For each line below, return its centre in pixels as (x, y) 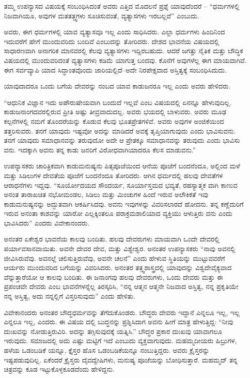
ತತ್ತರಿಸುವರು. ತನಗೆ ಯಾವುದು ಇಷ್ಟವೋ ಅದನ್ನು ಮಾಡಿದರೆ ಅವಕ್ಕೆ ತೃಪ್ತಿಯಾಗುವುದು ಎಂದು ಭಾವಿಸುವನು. (120, 130)
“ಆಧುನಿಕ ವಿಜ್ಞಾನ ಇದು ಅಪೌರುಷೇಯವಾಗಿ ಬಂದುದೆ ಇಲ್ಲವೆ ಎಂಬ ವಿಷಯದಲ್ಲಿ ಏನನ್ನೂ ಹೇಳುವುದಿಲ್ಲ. (118, 102)
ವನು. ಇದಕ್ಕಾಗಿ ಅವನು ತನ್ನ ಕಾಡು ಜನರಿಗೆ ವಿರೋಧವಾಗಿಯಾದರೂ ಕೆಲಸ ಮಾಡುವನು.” (100, 149)
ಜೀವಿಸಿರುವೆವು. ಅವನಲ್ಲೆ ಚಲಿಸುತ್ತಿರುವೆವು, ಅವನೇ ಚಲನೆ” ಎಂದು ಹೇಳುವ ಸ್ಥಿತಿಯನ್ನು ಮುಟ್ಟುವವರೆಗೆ (115, 258)
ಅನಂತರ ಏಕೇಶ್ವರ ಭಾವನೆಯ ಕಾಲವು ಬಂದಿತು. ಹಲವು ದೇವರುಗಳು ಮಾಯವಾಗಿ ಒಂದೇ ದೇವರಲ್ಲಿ (112, 239)
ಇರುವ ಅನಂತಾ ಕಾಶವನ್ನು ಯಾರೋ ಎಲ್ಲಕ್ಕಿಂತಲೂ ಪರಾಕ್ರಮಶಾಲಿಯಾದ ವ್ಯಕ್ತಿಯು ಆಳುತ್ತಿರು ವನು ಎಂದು (118, 213)
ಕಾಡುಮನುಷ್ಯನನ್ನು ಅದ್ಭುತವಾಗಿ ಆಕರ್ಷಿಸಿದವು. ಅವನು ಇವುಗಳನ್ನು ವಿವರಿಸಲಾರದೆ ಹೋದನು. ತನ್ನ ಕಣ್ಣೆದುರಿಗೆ (124, 204)
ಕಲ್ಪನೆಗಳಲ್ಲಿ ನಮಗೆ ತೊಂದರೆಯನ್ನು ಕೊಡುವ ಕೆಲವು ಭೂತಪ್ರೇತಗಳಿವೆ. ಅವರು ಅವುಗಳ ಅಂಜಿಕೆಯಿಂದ (114, 121)
